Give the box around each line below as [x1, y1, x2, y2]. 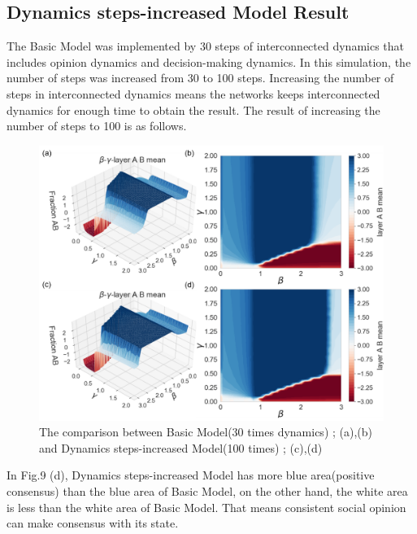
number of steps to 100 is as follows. [7, 117, 187, 134]
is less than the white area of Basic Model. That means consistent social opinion [7, 498, 406, 515]
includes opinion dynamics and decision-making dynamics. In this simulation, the [7, 53, 411, 70]
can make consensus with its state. [7, 514, 179, 532]
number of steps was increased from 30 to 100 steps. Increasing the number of [7, 69, 394, 86]
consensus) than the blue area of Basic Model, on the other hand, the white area [7, 483, 408, 500]
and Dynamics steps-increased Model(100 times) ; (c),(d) [39, 439, 323, 456]
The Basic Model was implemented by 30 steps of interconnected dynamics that [7, 37, 405, 55]
